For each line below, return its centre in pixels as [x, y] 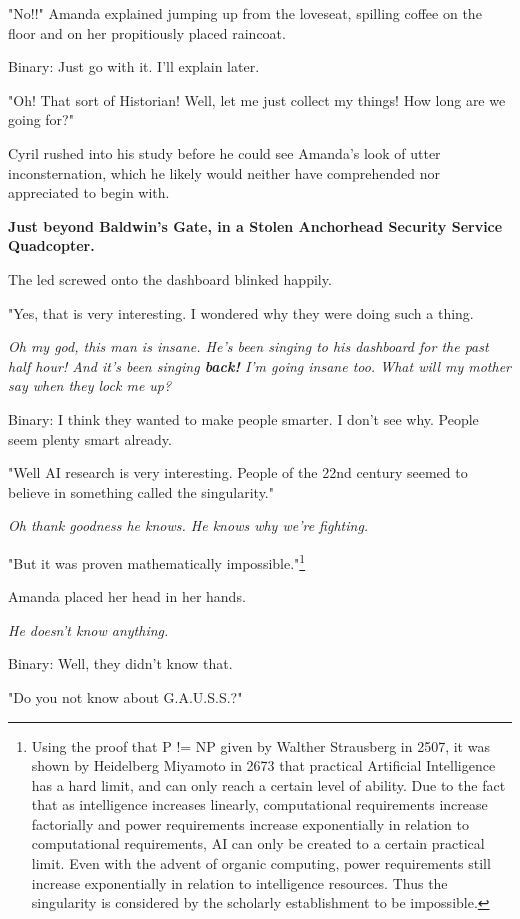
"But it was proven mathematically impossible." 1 [157, 561]
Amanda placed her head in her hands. [127, 596]
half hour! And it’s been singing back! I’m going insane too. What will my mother [260, 365]
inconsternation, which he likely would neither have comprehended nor [224, 172]
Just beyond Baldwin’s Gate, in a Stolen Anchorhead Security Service [255, 225]
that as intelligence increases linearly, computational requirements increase [259, 804]
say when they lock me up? [90, 385]
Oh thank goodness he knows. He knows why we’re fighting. [188, 525]
